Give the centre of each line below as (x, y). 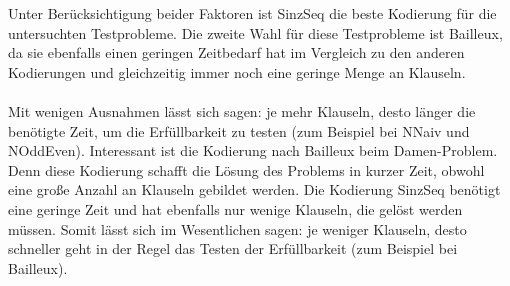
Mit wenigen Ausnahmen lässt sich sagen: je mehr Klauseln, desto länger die (242, 110)
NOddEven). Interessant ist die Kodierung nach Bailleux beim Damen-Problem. (253, 150)
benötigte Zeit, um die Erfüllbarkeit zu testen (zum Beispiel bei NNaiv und (239, 130)
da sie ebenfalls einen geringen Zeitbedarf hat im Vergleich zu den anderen (236, 52)
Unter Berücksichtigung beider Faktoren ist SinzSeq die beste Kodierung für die (252, 13)
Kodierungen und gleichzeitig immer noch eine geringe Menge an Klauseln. (237, 71)
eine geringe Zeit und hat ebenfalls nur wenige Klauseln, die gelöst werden (235, 208)
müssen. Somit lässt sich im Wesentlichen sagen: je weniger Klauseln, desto (237, 228)
